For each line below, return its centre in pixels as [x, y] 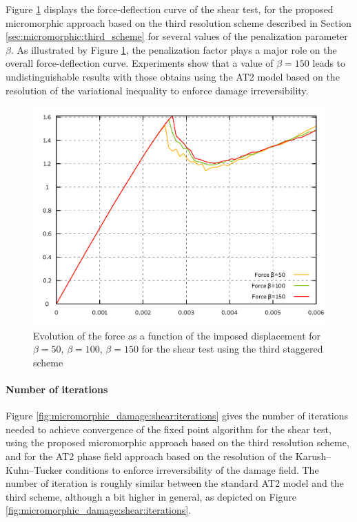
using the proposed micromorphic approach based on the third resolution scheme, [177, 442]
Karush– [313, 456]
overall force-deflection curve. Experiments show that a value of [140, 63]
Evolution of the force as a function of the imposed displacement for [177, 335]
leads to [329, 63]
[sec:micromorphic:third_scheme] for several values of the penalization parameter [177, 36]
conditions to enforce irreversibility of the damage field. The [192, 469]
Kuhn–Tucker [34, 469]
